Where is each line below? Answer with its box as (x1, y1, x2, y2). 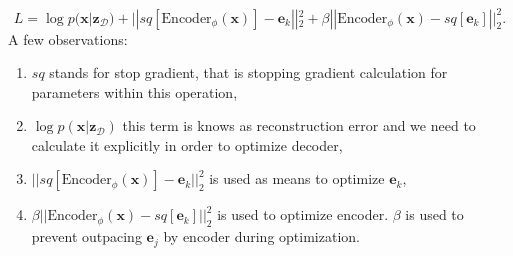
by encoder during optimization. (163, 226, 360, 247)
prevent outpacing (31, 226, 142, 247)
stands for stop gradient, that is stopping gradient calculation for (49, 62, 448, 83)
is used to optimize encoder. (217, 204, 389, 225)
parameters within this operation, (31, 81, 238, 102)
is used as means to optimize (209, 168, 385, 189)
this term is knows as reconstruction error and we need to (122, 115, 476, 136)
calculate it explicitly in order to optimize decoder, (31, 134, 343, 155)
